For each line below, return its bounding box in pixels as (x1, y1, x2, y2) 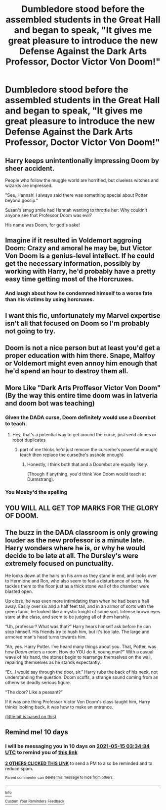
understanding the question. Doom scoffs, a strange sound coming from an (5, 674, 159, 680)
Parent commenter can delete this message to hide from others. (5, 775, 114, 780)
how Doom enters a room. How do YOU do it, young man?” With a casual (5, 648, 154, 655)
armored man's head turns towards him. (5, 634, 87, 640)
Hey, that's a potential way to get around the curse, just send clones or (12, 431, 157, 437)
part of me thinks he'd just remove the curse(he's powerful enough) (19, 446, 158, 452)
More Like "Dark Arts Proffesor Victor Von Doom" (5, 384, 161, 392)
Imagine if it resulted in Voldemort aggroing (5, 236, 142, 245)
